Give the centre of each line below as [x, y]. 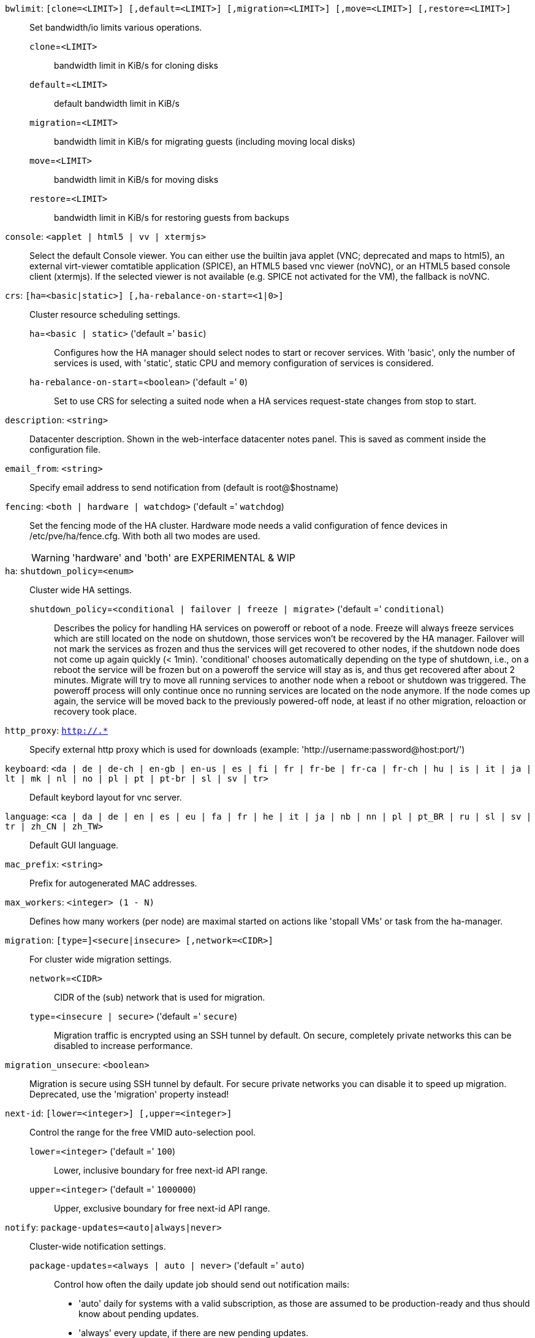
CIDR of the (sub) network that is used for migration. [160, 997]
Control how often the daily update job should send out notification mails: [202, 1284]
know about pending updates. [139, 1314]
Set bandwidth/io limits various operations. [116, 27]
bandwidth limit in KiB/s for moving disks [136, 179]
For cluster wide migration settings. [101, 959]
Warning [51, 558]
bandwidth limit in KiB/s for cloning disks [136, 65]
